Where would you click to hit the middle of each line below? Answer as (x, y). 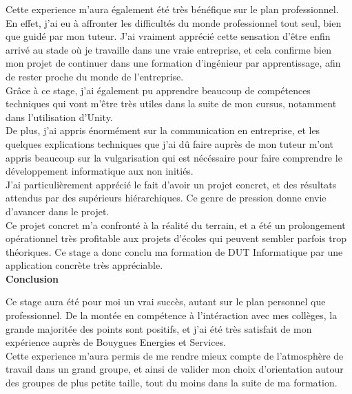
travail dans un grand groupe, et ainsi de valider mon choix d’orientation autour (175, 369)
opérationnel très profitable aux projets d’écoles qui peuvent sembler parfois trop (176, 238)
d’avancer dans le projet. (58, 211)
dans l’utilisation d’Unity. (59, 117)
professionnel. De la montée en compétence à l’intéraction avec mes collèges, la (172, 315)
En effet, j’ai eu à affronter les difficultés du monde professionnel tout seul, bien (174, 22)
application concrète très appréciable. (84, 265)
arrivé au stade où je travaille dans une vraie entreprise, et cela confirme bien (168, 49)
